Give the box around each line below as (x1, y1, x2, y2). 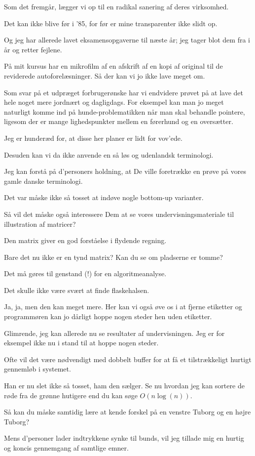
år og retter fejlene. (4, 44, 62, 54)
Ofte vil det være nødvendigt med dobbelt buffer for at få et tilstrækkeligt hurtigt (4, 354, 252, 364)
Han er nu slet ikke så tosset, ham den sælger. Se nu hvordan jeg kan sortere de (4, 380, 245, 391)
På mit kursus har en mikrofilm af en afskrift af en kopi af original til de (4, 61, 223, 71)
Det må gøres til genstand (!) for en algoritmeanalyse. (4, 268, 167, 279)
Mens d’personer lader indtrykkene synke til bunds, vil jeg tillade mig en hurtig (4, 433, 244, 443)
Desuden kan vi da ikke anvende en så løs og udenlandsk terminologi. (4, 149, 214, 160)
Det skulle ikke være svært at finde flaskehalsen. (4, 285, 149, 295)
